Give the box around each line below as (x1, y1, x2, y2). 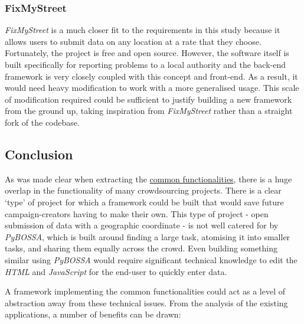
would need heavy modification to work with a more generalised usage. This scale (5, 81, 299, 94)
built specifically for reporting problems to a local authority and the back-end (5, 58, 286, 70)
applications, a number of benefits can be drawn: (5, 308, 181, 320)
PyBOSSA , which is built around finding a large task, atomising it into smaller (5, 230, 290, 243)
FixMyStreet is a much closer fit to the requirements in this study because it (5, 24, 280, 36)
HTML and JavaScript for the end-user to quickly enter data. (5, 265, 227, 277)
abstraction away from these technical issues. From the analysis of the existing (5, 296, 288, 309)
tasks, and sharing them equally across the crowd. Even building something (5, 242, 278, 254)
